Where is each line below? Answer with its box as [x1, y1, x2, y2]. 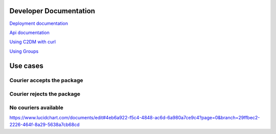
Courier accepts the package [9, 77, 83, 84]
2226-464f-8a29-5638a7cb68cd [9, 122, 80, 128]
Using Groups [9, 48, 39, 54]
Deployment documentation [9, 20, 68, 26]
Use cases [9, 61, 43, 70]
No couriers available [9, 104, 64, 111]
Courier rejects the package [9, 90, 80, 97]
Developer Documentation [9, 7, 96, 15]
